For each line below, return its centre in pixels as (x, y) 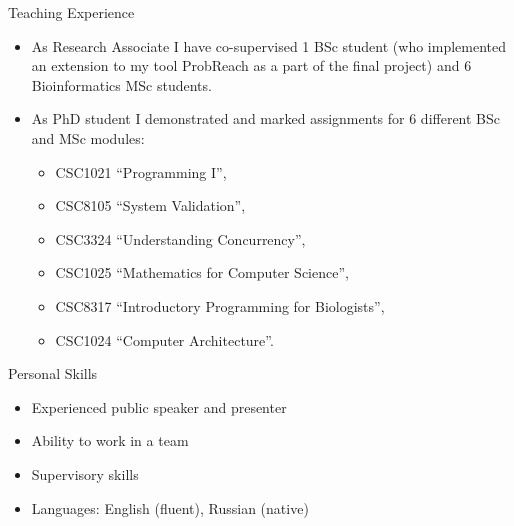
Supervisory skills (85, 473)
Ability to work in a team (110, 440)
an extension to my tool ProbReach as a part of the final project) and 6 (251, 65)
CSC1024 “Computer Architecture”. (164, 339)
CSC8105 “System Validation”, (150, 205)
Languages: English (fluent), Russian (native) (170, 507)
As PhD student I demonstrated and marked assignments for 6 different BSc (266, 118)
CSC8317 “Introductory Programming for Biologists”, (220, 305)
